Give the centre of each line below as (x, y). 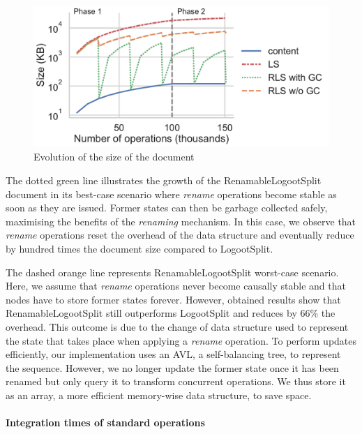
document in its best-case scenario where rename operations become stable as (171, 194)
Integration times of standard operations (105, 422)
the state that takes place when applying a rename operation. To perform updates (181, 340)
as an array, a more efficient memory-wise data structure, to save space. (159, 395)
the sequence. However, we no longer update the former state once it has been (172, 367)
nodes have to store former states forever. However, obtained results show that (173, 299)
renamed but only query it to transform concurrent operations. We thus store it (176, 381)
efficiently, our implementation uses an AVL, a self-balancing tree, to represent (173, 354)
